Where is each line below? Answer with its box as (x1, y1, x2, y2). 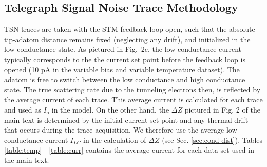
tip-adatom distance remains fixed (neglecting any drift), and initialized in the (4, 33, 251, 44)
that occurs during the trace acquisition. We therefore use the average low (4, 124, 237, 135)
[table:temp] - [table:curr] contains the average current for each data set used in (4, 144, 254, 155)
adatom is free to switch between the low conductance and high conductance (4, 74, 245, 85)
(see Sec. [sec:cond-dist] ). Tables (162, 134, 263, 145)
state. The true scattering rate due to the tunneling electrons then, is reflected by (4, 84, 261, 95)
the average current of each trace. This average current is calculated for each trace (4, 94, 263, 105)
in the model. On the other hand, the (51, 104, 169, 115)
